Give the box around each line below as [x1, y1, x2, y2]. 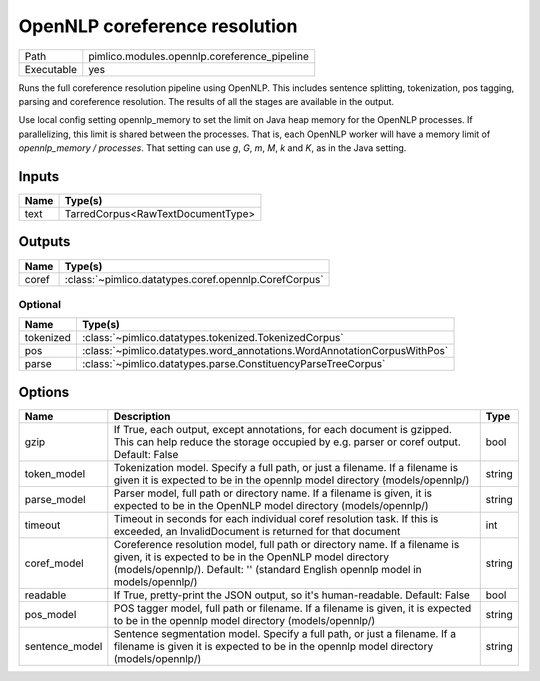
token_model [24, 466, 86, 480]
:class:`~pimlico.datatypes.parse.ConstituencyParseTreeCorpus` [81, 357, 386, 371]
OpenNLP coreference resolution [18, 15, 298, 37]
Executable [24, 62, 77, 76]
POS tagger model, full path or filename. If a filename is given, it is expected [113, 601, 472, 615]
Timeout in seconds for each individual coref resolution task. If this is [113, 511, 439, 525]
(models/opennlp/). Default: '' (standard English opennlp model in [113, 562, 422, 576]
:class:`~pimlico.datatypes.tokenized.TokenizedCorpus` [81, 331, 344, 345]
